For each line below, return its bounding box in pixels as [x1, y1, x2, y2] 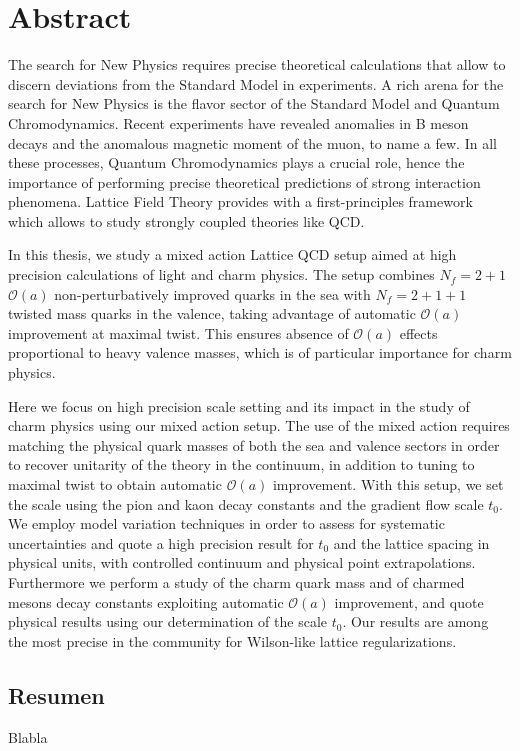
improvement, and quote [334, 591, 484, 612]
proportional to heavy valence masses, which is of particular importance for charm [8, 342, 512, 363]
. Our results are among [342, 611, 489, 632]
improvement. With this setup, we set [272, 474, 504, 494]
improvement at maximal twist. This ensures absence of [8, 322, 349, 343]
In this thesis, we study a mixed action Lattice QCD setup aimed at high [8, 244, 457, 265]
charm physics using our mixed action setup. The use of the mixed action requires [8, 415, 510, 436]
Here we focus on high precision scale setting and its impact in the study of [8, 395, 470, 416]
